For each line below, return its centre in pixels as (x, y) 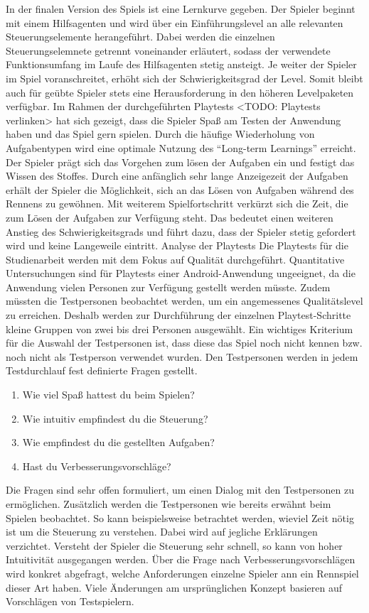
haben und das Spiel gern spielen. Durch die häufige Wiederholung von (160, 134)
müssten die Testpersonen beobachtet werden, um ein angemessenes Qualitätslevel (184, 301)
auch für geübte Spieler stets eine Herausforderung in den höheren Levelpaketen (180, 92)
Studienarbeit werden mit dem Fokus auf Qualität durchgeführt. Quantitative (175, 259)
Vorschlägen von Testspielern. (70, 601)
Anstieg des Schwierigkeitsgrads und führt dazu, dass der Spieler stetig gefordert (181, 231)
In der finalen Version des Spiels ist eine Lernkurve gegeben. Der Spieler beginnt (181, 9)
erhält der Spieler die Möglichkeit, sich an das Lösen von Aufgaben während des (180, 189)
